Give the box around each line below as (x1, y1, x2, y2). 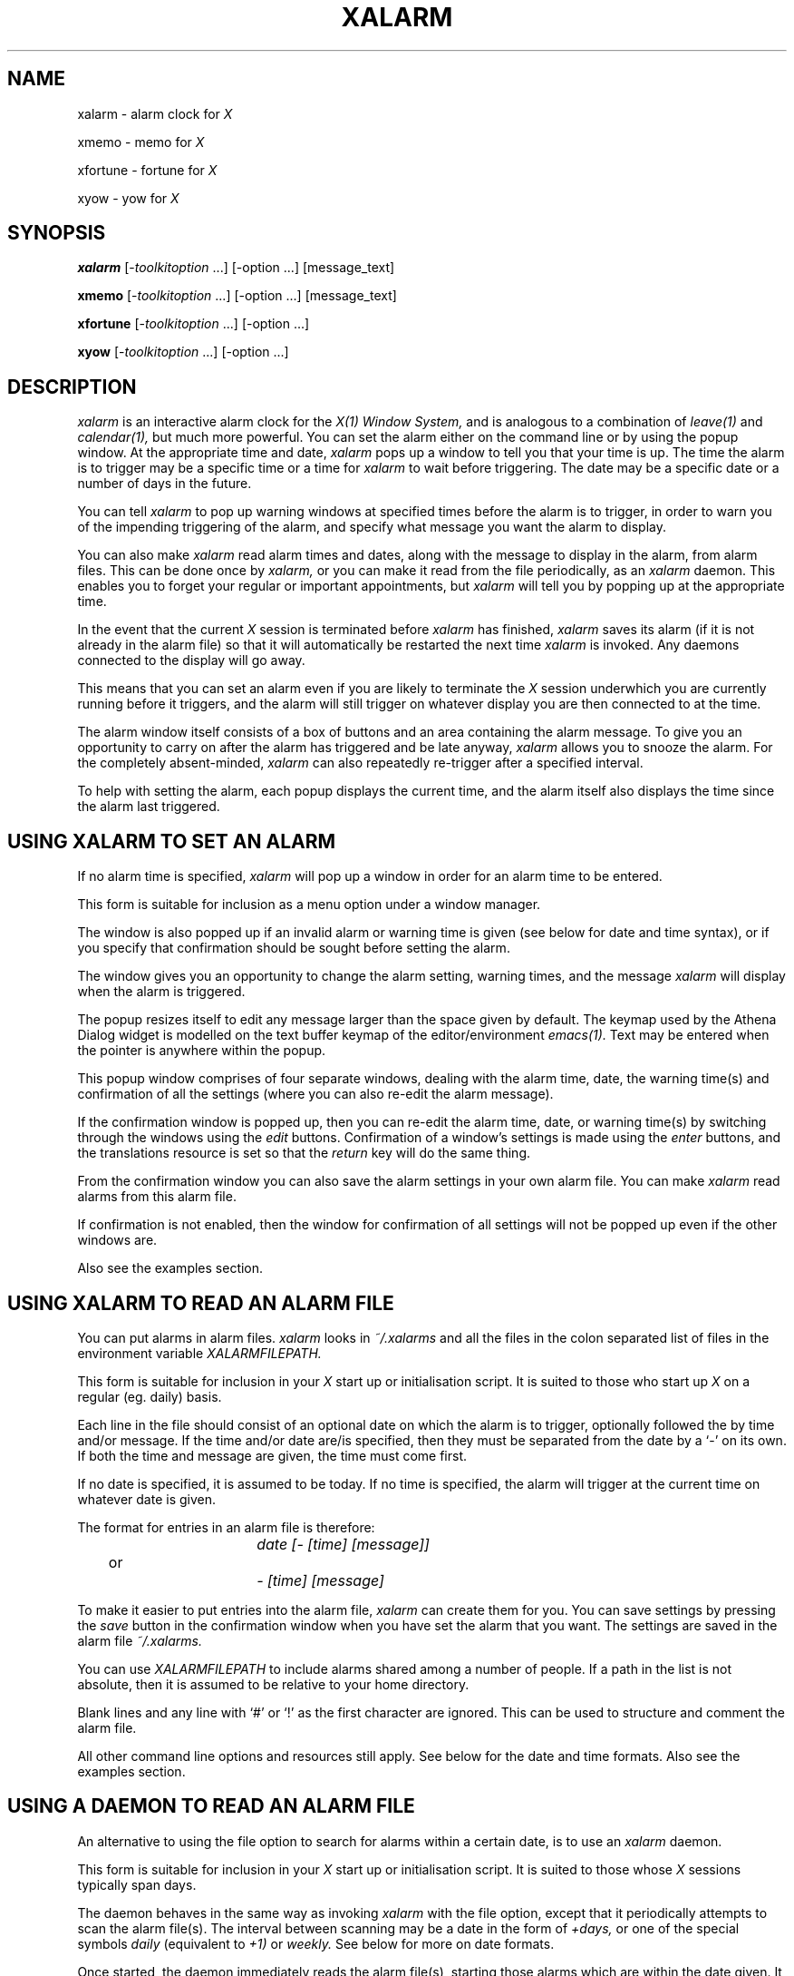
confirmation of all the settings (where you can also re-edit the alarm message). (77, 1086, 554, 1102)
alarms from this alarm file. (77, 1189, 237, 1205)
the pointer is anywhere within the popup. (77, 1042, 326, 1059)
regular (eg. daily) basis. (77, 1388, 222, 1404)
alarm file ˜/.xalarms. (77, 1632, 202, 1648)
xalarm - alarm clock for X (77, 105, 233, 122)
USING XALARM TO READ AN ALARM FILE (7, 1291, 394, 1315)
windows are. (77, 1232, 158, 1248)
